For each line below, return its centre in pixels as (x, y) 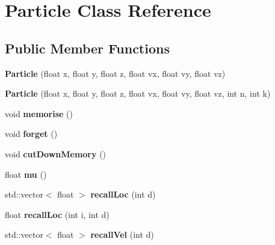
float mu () (26, 174)
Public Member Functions (87, 48)
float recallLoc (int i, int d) (57, 214)
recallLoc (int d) (123, 194)
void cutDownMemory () (56, 153)
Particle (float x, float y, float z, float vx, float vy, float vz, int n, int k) (138, 93)
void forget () (31, 134)
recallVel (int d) (122, 234)
